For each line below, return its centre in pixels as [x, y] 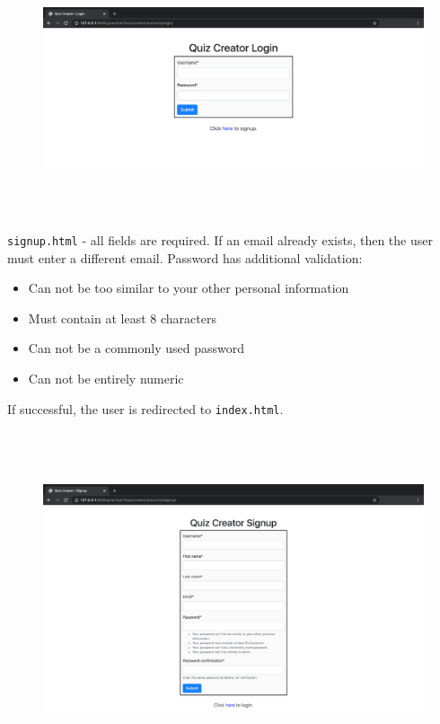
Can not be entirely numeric [106, 379]
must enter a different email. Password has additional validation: [185, 257]
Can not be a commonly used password [136, 348]
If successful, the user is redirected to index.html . [145, 408]
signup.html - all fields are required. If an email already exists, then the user [220, 240]
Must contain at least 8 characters [122, 318]
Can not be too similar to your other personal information [189, 288]
